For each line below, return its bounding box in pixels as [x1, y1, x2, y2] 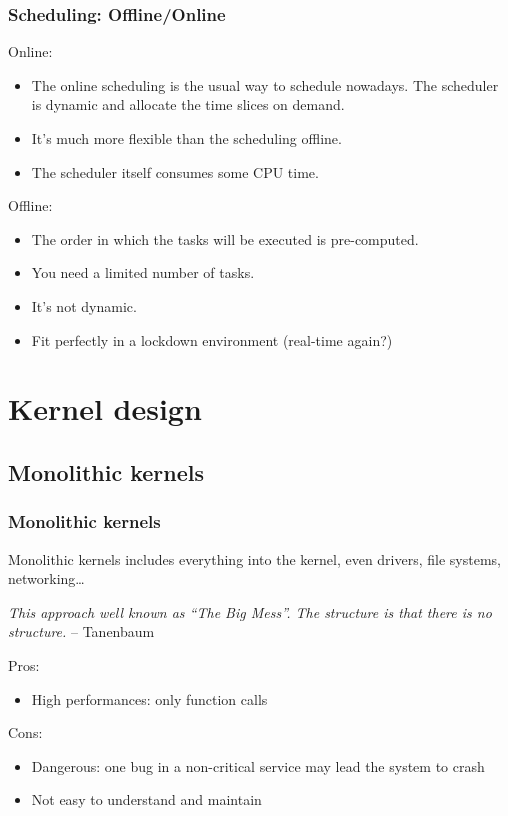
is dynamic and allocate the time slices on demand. [31, 94, 345, 115]
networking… [8, 568, 85, 589]
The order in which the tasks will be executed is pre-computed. [31, 228, 419, 249]
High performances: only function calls [31, 688, 268, 709]
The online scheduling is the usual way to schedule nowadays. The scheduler [31, 74, 499, 95]
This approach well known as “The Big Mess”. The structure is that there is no [8, 601, 492, 622]
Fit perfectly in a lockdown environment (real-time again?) [31, 329, 393, 350]
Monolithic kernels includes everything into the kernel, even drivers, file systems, [8, 548, 501, 569]
